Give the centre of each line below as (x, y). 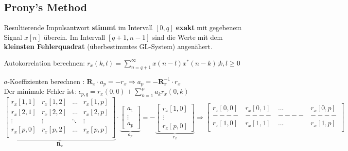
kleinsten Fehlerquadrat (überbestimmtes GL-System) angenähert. (108, 46)
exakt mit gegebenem (209, 27)
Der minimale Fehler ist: (40, 91)
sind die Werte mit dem (188, 37)
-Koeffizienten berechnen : (46, 81)
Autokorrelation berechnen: (44, 62)
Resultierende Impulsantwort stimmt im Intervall (78, 27)
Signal (13, 37)
